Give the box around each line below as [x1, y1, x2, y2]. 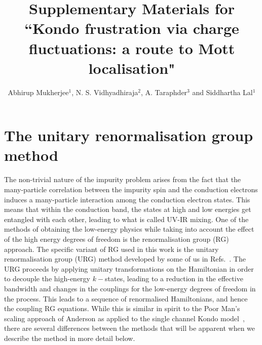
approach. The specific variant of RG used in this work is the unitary [4, 243, 219, 254]
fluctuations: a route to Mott [28, 37, 235, 58]
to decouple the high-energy [4, 273, 90, 284]
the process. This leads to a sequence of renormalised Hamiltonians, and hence [4, 293, 248, 304]
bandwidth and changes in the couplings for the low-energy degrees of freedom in [4, 283, 256, 293]
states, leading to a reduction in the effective [105, 273, 243, 284]
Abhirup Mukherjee [8, 87, 69, 97]
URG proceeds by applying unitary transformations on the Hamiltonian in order [4, 263, 254, 274]
